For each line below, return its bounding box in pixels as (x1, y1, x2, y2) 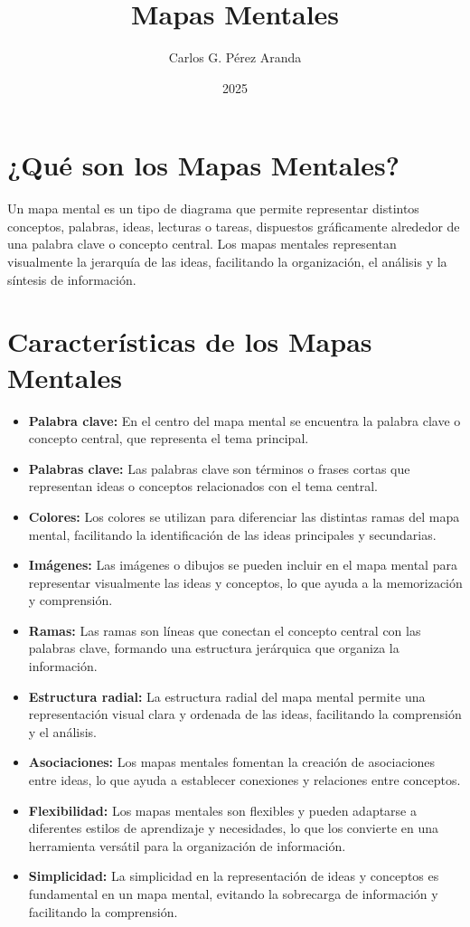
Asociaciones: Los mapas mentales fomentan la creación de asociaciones (28, 752, 436, 771)
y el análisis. (28, 722, 98, 741)
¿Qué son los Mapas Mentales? (7, 147, 399, 184)
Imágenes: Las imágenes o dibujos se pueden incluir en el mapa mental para (28, 555, 457, 574)
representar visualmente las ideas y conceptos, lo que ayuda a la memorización (28, 572, 463, 591)
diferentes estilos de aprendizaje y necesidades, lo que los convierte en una (28, 818, 439, 837)
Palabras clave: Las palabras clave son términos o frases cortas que (28, 459, 410, 478)
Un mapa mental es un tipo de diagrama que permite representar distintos (7, 199, 419, 218)
